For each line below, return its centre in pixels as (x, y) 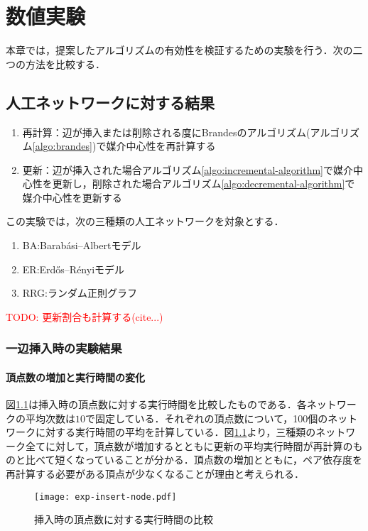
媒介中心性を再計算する (161, 146)
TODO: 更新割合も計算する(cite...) (85, 316)
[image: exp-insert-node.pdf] (105, 497)
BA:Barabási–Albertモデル (82, 245)
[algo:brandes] (62, 146)
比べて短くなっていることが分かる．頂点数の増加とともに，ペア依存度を (194, 460)
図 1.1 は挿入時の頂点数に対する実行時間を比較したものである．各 (156, 404)
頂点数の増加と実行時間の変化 (75, 377)
